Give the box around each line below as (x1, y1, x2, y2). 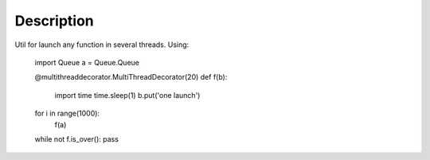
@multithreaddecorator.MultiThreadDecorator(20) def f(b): (34, 72, 228, 82)
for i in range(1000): (34, 108, 100, 119)
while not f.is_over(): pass (34, 134, 119, 143)
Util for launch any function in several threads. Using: (14, 40, 190, 49)
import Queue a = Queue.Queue (34, 57, 139, 67)
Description (14, 12, 95, 29)
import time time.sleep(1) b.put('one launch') (54, 90, 201, 100)
